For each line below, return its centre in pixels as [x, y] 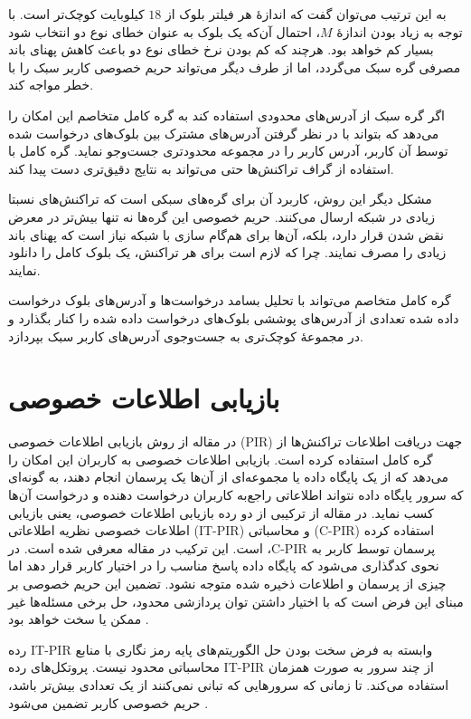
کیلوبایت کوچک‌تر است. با [76, 14]
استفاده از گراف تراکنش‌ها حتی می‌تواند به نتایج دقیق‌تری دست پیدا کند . [201, 168]
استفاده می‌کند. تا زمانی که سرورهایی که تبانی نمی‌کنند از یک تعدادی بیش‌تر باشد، [229, 684]
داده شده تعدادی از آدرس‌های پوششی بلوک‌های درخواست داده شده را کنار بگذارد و [234, 317]
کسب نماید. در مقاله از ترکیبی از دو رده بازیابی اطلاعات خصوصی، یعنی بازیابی [221, 512]
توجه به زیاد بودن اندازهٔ [400, 31]
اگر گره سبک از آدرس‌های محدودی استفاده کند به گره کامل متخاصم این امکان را [226, 115]
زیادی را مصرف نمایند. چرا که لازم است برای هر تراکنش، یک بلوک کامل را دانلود [227, 252]
